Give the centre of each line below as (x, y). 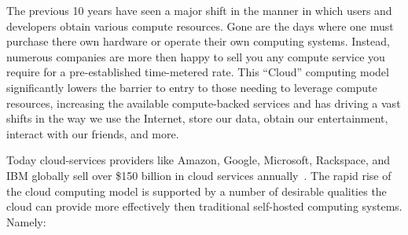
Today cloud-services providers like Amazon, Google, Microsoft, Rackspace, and (198, 160)
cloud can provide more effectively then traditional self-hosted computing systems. (204, 206)
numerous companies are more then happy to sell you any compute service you (196, 56)
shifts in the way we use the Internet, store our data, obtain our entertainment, (197, 118)
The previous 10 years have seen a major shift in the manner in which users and (199, 10)
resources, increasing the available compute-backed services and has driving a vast (204, 103)
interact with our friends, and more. (93, 133)
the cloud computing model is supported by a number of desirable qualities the (197, 191)
